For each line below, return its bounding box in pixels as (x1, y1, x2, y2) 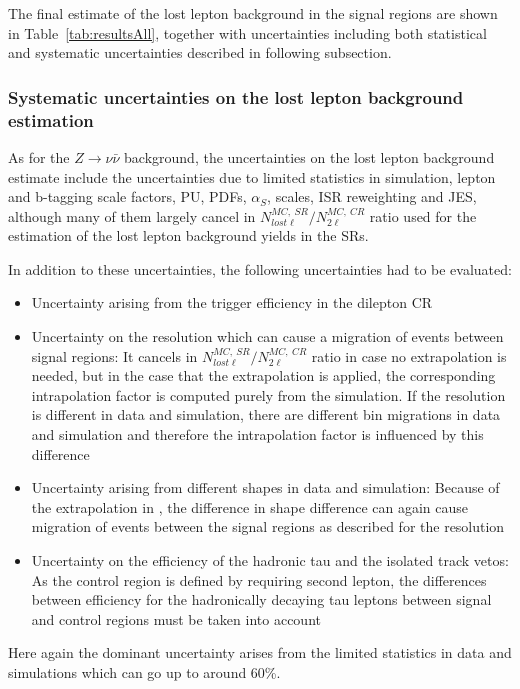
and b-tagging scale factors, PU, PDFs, (8, 186, 247, 207)
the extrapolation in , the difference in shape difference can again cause (31, 496, 468, 517)
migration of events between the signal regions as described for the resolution (31, 516, 505, 537)
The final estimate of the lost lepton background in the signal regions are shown (8, 3, 498, 23)
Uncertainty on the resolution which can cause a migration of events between (31, 326, 504, 347)
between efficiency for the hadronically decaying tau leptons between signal (31, 589, 492, 610)
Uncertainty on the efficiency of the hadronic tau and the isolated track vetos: (31, 550, 509, 571)
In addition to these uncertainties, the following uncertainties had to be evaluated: (8, 258, 512, 279)
